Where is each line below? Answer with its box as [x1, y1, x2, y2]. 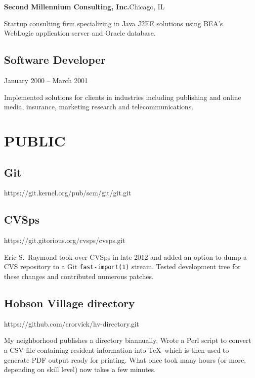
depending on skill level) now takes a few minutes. [4, 364, 156, 375]
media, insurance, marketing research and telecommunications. [4, 101, 194, 112]
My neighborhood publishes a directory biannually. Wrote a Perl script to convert [4, 335, 252, 345]
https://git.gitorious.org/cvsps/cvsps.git [4, 235, 126, 245]
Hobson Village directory [4, 295, 135, 310]
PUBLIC [4, 130, 66, 150]
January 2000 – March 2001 [4, 75, 88, 85]
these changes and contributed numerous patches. [4, 271, 154, 281]
